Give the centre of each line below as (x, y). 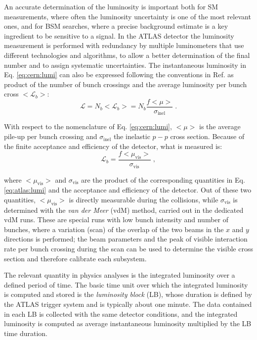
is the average (220, 126)
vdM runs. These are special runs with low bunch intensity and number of (116, 219)
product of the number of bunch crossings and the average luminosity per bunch (126, 84)
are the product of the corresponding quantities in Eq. (163, 179)
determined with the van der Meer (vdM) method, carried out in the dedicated (124, 210)
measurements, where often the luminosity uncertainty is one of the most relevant (128, 16)
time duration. (26, 333)
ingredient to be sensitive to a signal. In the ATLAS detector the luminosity (119, 35)
